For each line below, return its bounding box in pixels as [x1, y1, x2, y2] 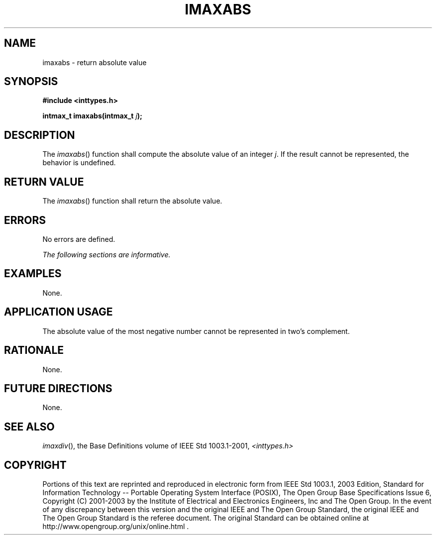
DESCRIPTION [4, 128, 75, 141]
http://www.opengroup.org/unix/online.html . [42, 522, 189, 531]
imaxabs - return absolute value [42, 58, 147, 67]
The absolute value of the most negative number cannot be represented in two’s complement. [42, 326, 350, 335]
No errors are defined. [42, 234, 115, 243]
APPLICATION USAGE [4, 306, 113, 319]
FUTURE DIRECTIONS [4, 382, 112, 395]
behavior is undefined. [42, 158, 116, 167]
